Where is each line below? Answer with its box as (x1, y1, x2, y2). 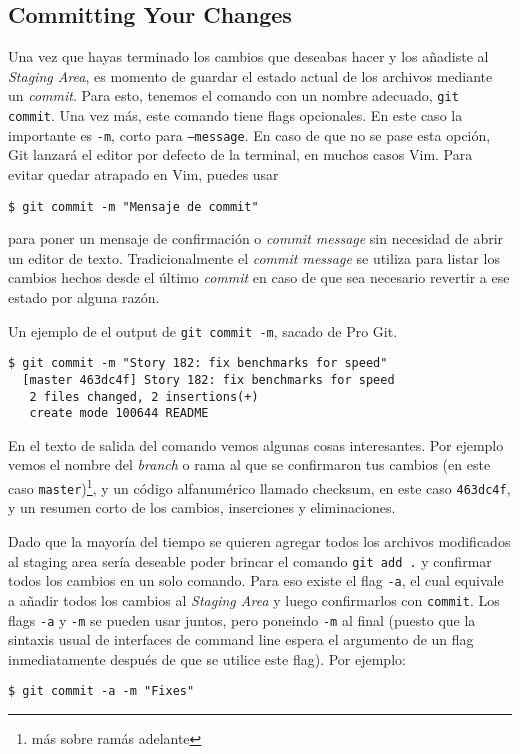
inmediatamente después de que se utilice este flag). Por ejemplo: (8, 648, 406, 669)
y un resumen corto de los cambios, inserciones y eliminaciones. (8, 497, 396, 518)
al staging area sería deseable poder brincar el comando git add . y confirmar (8, 550, 492, 571)
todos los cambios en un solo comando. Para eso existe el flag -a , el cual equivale (8, 570, 504, 591)
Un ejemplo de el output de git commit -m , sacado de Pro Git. (8, 320, 398, 341)
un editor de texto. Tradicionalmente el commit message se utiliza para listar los (8, 247, 500, 268)
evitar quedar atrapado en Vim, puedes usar (8, 163, 279, 184)
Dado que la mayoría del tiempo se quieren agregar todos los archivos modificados (8, 530, 511, 551)
